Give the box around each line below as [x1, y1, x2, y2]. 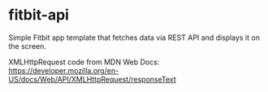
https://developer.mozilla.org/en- [8, 65, 119, 75]
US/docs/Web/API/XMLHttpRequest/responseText [8, 74, 176, 84]
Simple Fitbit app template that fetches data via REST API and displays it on [8, 33, 260, 42]
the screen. [8, 41, 47, 50]
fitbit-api [8, 6, 69, 24]
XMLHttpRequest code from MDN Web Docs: [8, 57, 160, 67]
